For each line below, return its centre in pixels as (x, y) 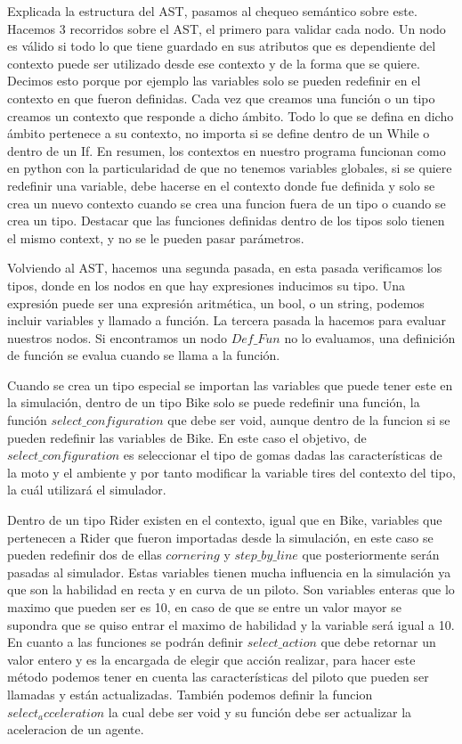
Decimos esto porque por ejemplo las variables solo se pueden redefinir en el (214, 81)
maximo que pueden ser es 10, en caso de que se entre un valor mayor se (205, 607)
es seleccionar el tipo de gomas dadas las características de (283, 455)
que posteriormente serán (371, 555)
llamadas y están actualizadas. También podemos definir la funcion (190, 694)
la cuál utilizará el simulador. (87, 490)
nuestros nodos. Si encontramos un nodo (117, 337)
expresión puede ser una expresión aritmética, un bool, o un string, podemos (216, 303)
